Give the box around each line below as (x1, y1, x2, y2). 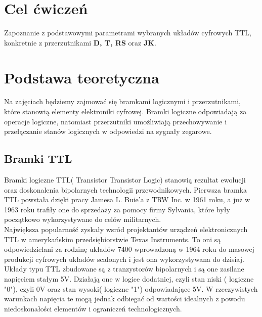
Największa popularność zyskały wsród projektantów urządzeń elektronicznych (4, 223, 248, 234)
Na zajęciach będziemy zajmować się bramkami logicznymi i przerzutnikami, (4, 96, 241, 107)
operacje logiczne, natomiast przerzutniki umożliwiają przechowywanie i (4, 116, 227, 126)
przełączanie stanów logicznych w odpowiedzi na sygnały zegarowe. (4, 126, 212, 137)
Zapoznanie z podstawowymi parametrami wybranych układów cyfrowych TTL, (4, 27, 251, 38)
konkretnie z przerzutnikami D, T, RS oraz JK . (4, 37, 156, 48)
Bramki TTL (4, 151, 72, 166)
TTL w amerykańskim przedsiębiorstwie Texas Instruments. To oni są (4, 234, 221, 244)
